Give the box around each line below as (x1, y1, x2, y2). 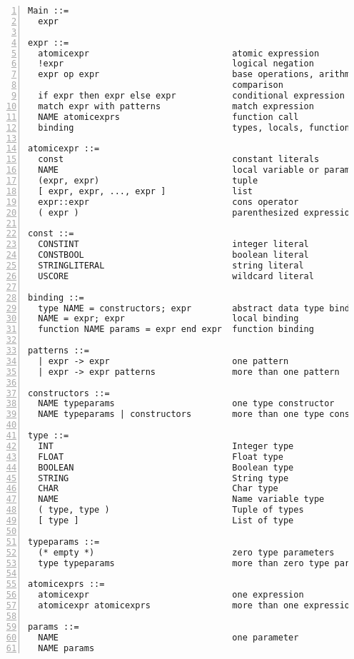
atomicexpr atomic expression (38, 48, 320, 59)
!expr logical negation (38, 59, 314, 69)
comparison (232, 80, 283, 91)
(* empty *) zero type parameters (38, 547, 335, 558)
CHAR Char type (38, 483, 278, 494)
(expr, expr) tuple (38, 176, 258, 186)
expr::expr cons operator (38, 196, 299, 207)
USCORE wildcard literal (38, 271, 314, 281)
